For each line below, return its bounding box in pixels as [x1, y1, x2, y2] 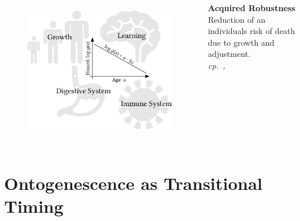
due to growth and [208, 36, 275, 48]
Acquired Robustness [208, 1, 295, 13]
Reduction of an [208, 13, 266, 25]
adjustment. [208, 47, 251, 60]
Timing [4, 193, 64, 217]
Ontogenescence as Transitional [4, 171, 263, 195]
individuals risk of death [208, 25, 295, 37]
